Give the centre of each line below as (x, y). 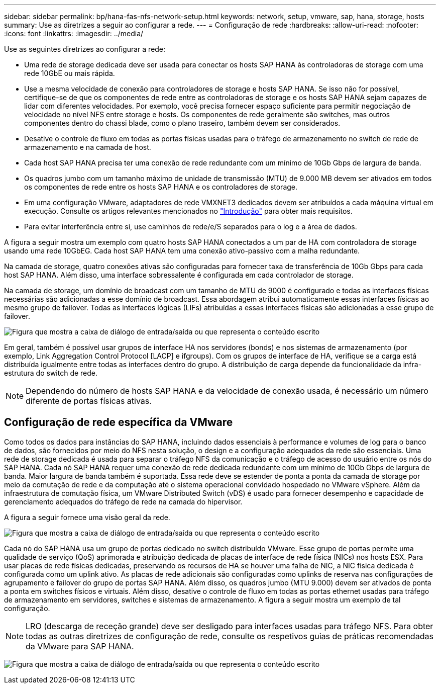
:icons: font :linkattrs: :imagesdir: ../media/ (74, 33)
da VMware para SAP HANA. (80, 646)
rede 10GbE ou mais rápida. (70, 73)
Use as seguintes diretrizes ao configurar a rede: (85, 49)
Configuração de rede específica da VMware (119, 422)
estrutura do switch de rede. (51, 373)
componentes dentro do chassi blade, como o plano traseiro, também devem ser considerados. (182, 123)
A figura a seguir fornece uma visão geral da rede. (87, 517)
